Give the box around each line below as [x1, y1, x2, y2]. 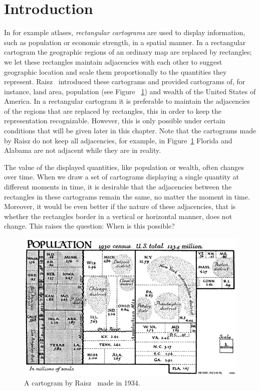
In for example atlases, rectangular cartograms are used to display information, [4, 27, 245, 38]
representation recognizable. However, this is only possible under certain [4, 115, 225, 126]
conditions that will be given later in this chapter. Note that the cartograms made [4, 125, 256, 136]
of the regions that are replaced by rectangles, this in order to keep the [4, 105, 222, 116]
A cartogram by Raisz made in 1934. [24, 377, 140, 388]
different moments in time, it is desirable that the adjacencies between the [4, 181, 232, 192]
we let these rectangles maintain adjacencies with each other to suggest [4, 56, 222, 67]
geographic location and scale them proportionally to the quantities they [4, 66, 227, 77]
